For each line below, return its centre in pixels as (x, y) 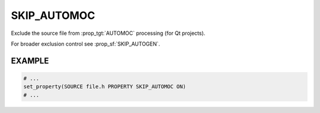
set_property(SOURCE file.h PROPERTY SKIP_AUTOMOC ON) (105, 87)
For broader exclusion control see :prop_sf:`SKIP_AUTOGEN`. (85, 44)
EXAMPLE (30, 61)
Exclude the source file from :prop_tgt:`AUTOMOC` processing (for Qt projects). (108, 33)
